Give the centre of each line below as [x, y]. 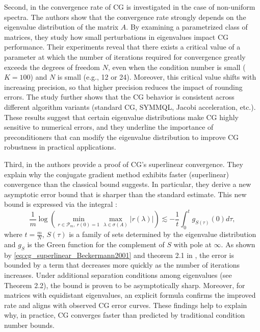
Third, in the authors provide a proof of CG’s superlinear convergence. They [124, 164]
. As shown [238, 244]
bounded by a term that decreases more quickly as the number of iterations [122, 265]
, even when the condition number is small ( [177, 67]
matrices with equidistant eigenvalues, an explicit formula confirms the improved [130, 295]
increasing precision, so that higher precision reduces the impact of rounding [123, 87]
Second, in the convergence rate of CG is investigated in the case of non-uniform [130, 7]
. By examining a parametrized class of [187, 27]
